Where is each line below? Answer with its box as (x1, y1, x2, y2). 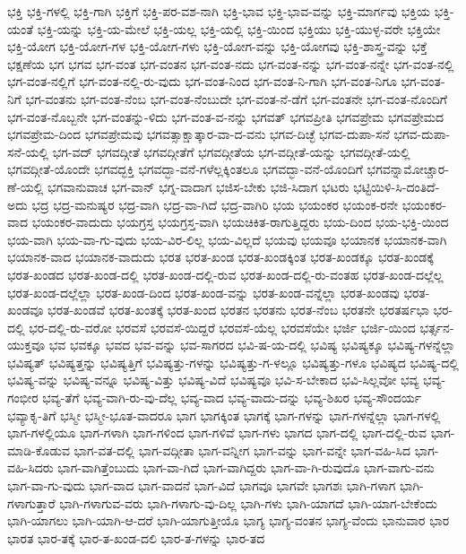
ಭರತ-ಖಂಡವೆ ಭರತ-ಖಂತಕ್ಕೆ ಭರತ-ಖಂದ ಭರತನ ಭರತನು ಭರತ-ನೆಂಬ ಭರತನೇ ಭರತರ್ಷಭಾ (47, 300, 429, 319)
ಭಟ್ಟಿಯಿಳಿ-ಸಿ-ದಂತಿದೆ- (353, 177, 440, 195)
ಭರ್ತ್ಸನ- (419, 317, 454, 336)
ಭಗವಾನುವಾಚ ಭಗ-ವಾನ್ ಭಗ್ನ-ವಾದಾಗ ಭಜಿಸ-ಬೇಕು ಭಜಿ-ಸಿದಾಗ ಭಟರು (47, 177, 349, 195)
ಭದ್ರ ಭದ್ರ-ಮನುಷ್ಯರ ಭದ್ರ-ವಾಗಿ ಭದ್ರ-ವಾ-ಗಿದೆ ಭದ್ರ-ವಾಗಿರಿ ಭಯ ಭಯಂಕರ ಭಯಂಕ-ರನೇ (31, 195, 399, 213)
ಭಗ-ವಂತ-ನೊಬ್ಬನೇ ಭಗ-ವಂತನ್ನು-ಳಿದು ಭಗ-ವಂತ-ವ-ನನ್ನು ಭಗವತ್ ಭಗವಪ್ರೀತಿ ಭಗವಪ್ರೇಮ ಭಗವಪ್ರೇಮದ (7, 107, 444, 126)
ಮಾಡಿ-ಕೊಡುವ (7, 440, 70, 459)
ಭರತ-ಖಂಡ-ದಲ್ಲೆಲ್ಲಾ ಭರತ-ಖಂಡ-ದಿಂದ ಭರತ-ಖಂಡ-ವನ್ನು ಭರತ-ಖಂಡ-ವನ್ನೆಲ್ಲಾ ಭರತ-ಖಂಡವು (7, 282, 400, 301)
